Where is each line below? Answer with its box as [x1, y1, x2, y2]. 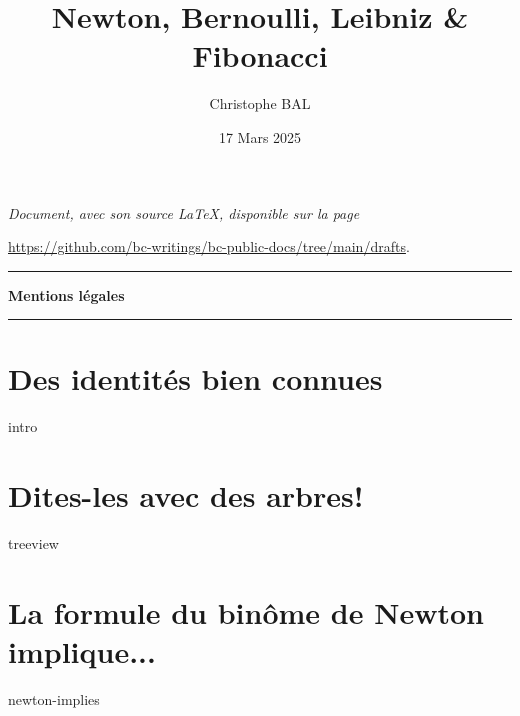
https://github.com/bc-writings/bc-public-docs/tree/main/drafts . [8, 236, 410, 257]
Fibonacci [192, 35, 328, 76]
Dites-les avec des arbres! [8, 475, 364, 516]
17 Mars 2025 [218, 126, 302, 147]
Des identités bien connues [8, 358, 383, 399]
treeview [8, 533, 59, 554]
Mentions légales [8, 284, 125, 305]
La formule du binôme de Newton [8, 591, 484, 632]
